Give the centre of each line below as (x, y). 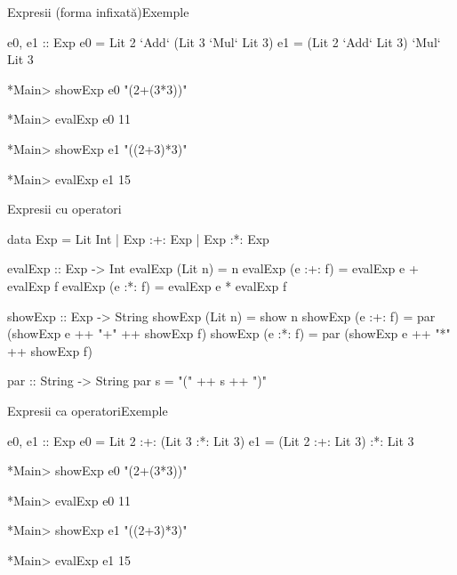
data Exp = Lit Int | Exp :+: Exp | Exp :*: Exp (138, 238)
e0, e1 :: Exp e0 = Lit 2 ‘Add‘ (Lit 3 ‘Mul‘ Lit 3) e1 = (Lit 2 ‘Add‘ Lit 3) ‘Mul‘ (224, 41)
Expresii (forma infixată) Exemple (98, 12)
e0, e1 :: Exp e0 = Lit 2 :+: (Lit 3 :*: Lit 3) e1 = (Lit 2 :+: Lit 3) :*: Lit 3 (211, 440)
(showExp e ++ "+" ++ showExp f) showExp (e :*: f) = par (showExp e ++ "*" (229, 333)
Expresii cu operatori (64, 209)
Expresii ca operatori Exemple (88, 410)
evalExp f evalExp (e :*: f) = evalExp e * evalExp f (147, 285)
